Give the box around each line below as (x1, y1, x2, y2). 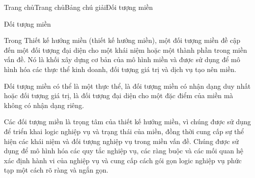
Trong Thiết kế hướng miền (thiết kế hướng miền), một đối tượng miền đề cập (4, 35, 241, 45)
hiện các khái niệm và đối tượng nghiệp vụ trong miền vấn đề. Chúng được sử (4, 136, 239, 146)
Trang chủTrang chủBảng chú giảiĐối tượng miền (4, 2, 153, 12)
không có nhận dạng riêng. (4, 100, 85, 110)
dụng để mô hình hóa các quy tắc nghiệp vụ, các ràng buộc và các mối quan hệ (4, 145, 243, 156)
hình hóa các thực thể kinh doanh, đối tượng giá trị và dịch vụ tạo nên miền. (4, 64, 236, 74)
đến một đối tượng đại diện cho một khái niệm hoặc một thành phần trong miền (4, 44, 247, 55)
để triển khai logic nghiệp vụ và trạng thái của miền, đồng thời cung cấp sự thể (4, 126, 244, 136)
